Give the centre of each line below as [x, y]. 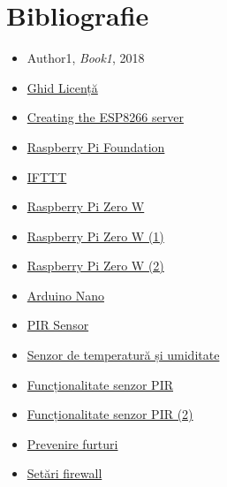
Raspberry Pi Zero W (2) [95, 266]
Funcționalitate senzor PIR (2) [110, 414]
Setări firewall [64, 473]
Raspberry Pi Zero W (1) [95, 236]
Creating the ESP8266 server [105, 117]
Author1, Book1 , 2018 [86, 58]
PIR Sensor [58, 325]
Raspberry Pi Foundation [96, 146]
